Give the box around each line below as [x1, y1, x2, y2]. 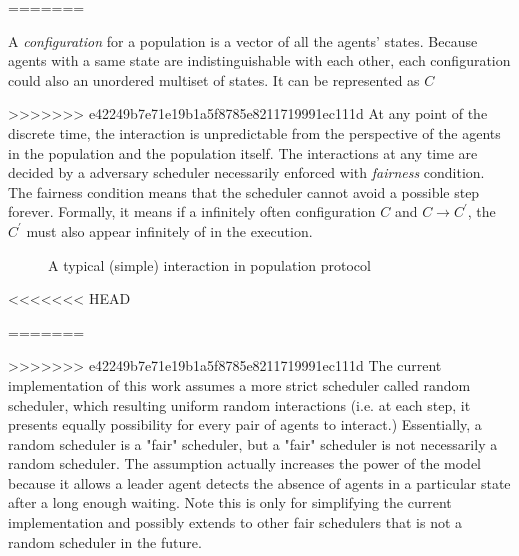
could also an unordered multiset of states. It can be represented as [8, 69, 420, 90]
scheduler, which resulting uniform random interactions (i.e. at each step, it [8, 394, 471, 415]
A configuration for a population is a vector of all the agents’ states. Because [8, 30, 478, 51]
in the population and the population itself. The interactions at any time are [8, 142, 478, 163]
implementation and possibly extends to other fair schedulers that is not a [8, 512, 463, 533]
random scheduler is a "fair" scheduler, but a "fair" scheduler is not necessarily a [8, 433, 498, 454]
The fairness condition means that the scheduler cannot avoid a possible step [8, 181, 480, 202]
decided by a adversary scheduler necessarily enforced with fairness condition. [8, 162, 485, 183]
